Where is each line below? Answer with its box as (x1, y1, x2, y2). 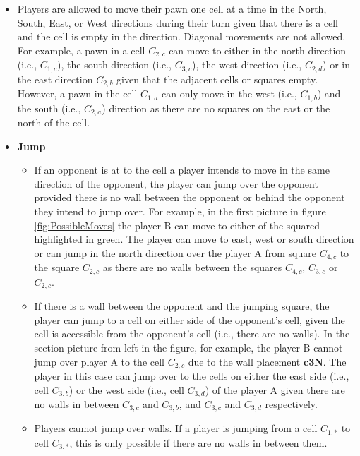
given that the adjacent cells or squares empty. (116, 71, 318, 86)
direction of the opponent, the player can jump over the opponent (34, 176, 318, 191)
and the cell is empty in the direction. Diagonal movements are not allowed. (17, 29, 346, 44)
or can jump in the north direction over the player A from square (34, 245, 316, 260)
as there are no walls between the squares (102, 260, 282, 275)
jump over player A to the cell (34, 354, 164, 368)
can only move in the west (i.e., (161, 86, 297, 101)
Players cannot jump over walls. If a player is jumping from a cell (34, 421, 318, 436)
